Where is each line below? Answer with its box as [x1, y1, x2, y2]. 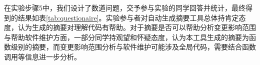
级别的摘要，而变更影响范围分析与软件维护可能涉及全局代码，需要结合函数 [10, 41, 256, 52]
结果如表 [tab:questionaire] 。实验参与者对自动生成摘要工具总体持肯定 [17, 12, 239, 22]
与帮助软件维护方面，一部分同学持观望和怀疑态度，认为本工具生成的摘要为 [4, 31, 249, 42]
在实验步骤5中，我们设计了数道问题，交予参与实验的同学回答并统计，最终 [4, 2, 245, 12]
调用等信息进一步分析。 [4, 51, 81, 61]
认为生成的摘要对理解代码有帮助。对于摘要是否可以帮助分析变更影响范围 [17, 22, 256, 32]
